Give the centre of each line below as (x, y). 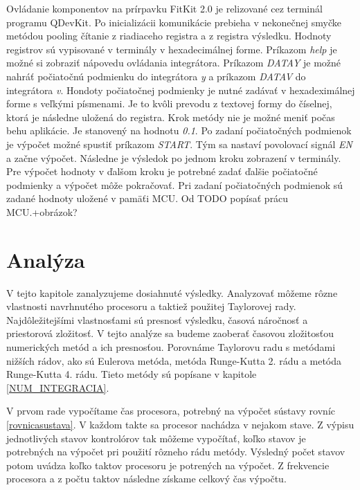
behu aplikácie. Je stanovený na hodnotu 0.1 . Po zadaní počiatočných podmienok (179, 130)
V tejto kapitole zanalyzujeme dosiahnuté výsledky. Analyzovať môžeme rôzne (172, 292)
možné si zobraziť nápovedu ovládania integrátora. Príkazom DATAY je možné (174, 63)
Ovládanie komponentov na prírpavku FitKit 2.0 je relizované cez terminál (164, 8)
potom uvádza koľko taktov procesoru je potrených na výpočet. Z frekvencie (168, 465)
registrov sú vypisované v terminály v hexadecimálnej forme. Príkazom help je (172, 49)
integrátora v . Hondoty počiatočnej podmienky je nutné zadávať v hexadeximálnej (181, 90)
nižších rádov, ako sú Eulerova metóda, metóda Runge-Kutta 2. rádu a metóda (174, 360)
